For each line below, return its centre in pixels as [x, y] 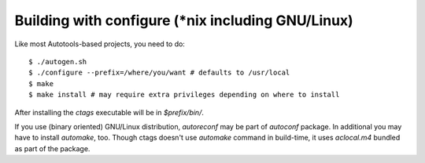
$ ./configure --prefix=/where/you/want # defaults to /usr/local [159, 73]
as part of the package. [52, 148]
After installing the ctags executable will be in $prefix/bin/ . [109, 112]
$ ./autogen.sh [58, 62]
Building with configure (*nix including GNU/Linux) [184, 20]
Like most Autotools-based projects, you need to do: [100, 44]
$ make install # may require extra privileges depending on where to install [184, 95]
